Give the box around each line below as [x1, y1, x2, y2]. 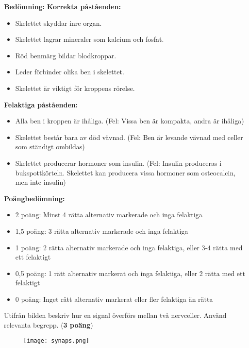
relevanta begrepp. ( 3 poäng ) [4, 320, 93, 330]
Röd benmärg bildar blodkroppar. [15, 50, 116, 60]
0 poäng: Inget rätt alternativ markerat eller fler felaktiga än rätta [15, 294, 213, 304]
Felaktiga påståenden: [4, 99, 78, 109]
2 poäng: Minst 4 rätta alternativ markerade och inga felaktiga [15, 209, 202, 220]
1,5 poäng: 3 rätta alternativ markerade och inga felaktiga [15, 226, 188, 236]
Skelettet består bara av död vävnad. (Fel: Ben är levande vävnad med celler [15, 132, 243, 142]
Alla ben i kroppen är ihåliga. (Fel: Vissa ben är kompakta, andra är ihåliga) [15, 116, 244, 126]
